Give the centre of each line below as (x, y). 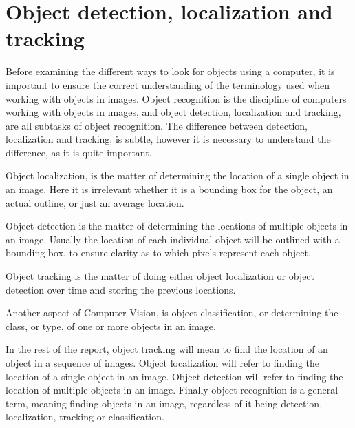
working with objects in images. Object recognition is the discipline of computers (176, 98)
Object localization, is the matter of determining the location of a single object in (177, 175)
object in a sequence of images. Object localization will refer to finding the (163, 363)
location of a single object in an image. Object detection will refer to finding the (174, 376)
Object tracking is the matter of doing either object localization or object (160, 276)
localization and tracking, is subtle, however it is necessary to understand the (168, 139)
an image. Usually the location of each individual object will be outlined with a (173, 239)
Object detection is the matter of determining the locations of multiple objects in (177, 226)
